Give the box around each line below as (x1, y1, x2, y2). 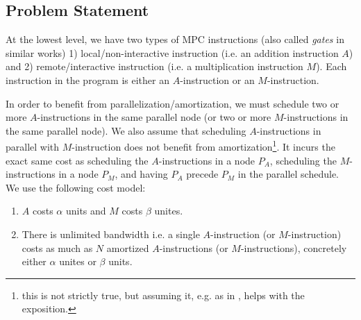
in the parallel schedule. (237, 167, 339, 181)
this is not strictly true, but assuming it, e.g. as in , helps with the (22, 287, 305, 302)
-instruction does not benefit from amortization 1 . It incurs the (72, 137, 335, 154)
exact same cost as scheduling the (6, 153, 149, 167)
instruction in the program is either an (6, 72, 169, 87)
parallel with (6, 140, 60, 154)
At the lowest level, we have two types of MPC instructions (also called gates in (6, 32, 344, 47)
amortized (106, 240, 149, 255)
